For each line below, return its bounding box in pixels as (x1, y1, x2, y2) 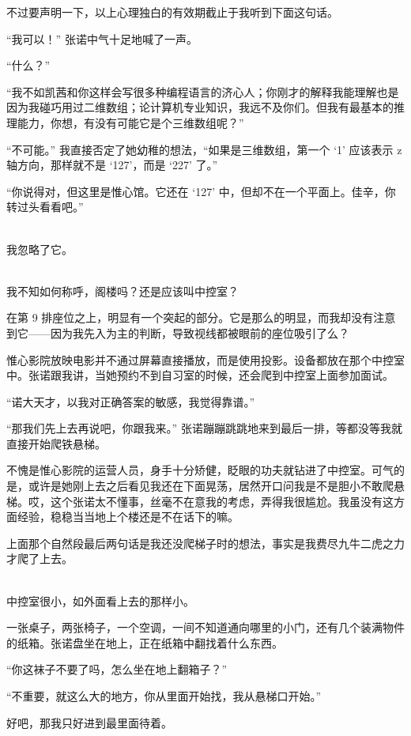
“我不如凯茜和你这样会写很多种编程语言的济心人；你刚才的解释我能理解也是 (6, 83, 399, 100)
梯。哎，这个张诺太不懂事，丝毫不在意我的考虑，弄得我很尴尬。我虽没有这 (6, 493, 394, 509)
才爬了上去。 (6, 550, 73, 567)
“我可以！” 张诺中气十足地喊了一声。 (6, 30, 198, 47)
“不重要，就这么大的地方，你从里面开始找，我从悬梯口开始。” (6, 688, 322, 704)
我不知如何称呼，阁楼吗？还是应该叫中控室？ (6, 282, 239, 299)
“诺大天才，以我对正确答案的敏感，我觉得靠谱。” (6, 393, 255, 410)
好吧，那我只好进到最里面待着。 (6, 714, 172, 730)
